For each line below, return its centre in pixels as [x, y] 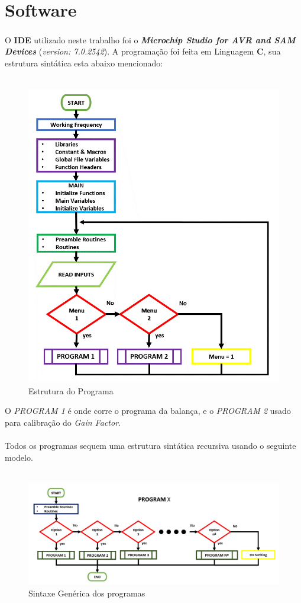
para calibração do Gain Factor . [63, 422]
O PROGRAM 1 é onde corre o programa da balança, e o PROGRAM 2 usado [148, 411]
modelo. [19, 457]
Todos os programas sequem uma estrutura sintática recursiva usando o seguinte [150, 446]
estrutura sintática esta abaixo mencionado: [84, 63]
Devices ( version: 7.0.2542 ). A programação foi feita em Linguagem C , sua [143, 51]
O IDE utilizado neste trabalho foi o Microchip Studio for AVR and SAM [150, 39]
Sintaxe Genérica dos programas [87, 593]
